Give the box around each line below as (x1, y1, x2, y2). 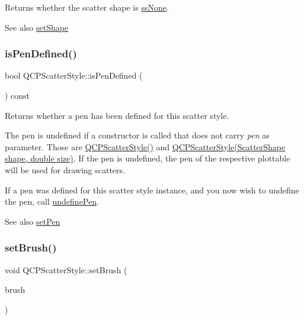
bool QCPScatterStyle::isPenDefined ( (5, 69, 143, 82)
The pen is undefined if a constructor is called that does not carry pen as (5, 129, 270, 141)
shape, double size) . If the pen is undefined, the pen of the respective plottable (5, 152, 290, 164)
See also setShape (5, 21, 69, 33)
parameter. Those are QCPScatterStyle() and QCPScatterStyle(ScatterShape (5, 140, 286, 153)
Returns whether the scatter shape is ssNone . (5, 1, 169, 13)
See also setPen (5, 215, 60, 227)
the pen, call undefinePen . (5, 195, 99, 208)
